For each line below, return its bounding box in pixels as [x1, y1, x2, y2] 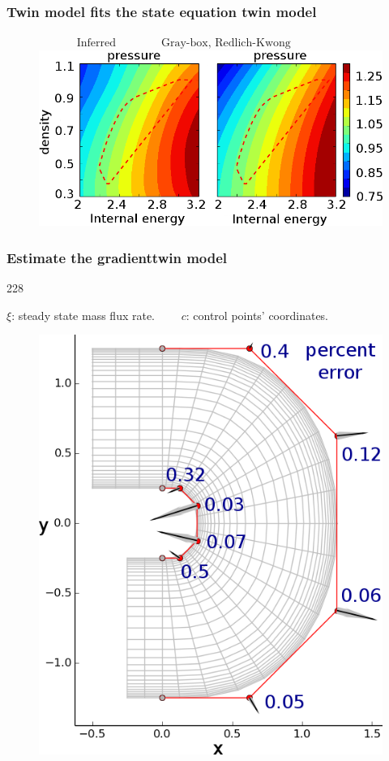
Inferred [76, 37, 116, 50]
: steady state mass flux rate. [11, 306, 156, 323]
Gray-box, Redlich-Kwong [161, 37, 291, 50]
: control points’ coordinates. [186, 306, 329, 323]
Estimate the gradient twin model [6, 247, 228, 267]
